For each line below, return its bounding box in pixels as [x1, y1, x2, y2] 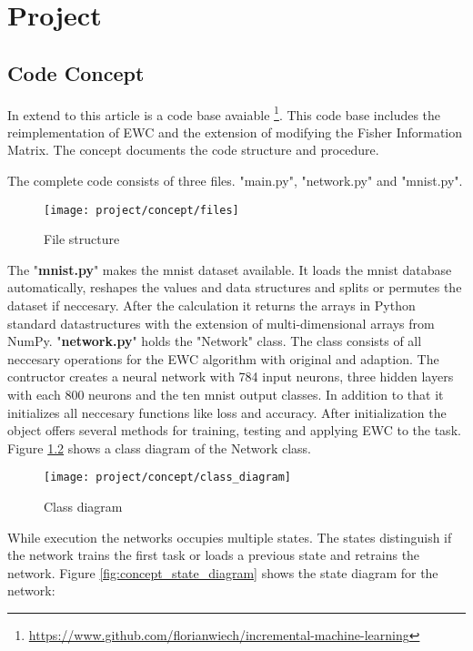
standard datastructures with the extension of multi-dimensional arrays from [7, 313, 435, 332]
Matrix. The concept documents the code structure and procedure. [7, 140, 379, 159]
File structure [44, 229, 120, 249]
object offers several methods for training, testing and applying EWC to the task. [7, 421, 461, 440]
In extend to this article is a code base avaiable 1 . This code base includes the [7, 102, 441, 124]
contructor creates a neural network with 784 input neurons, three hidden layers [7, 367, 454, 386]
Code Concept [7, 58, 145, 86]
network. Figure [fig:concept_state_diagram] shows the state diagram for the [7, 563, 438, 582]
